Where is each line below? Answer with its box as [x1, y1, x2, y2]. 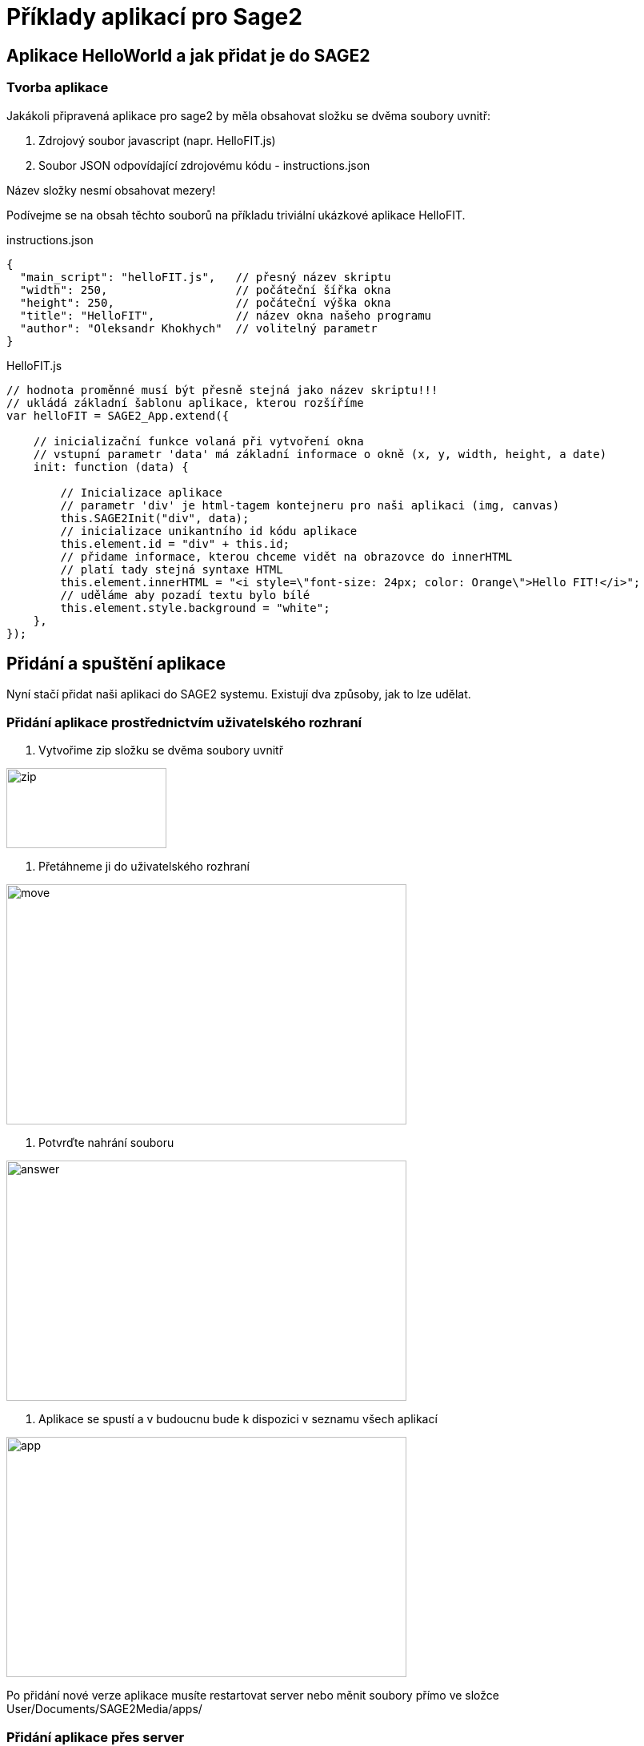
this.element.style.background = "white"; [60, 601, 330, 614]
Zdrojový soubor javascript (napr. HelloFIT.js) [38, 133, 276, 147]
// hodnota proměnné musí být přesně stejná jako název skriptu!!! [6, 383, 438, 396]
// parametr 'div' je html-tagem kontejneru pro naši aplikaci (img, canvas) [60, 498, 560, 512]
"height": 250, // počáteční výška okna [19, 296, 391, 309]
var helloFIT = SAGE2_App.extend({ [6, 408, 230, 422]
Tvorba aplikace [6, 79, 109, 96]
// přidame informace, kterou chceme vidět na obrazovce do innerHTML [60, 549, 513, 563]
